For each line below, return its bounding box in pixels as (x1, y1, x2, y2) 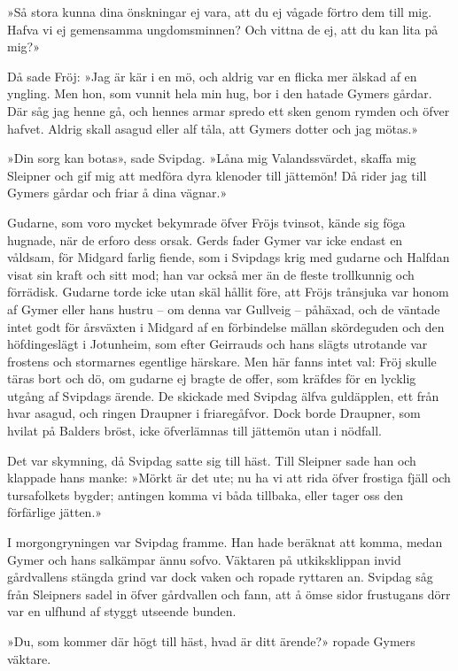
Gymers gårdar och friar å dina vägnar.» (7, 183, 228, 202)
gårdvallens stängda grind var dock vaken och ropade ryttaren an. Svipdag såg (7, 567, 433, 586)
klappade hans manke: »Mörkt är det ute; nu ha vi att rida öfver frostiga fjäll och (7, 468, 451, 487)
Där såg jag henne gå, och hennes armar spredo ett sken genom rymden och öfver (7, 101, 450, 120)
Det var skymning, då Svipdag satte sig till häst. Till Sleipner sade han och (7, 451, 416, 469)
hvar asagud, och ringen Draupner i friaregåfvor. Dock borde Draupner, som (7, 404, 421, 422)
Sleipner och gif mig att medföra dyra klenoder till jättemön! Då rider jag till (7, 166, 427, 184)
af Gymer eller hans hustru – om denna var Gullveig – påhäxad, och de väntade (7, 299, 440, 318)
